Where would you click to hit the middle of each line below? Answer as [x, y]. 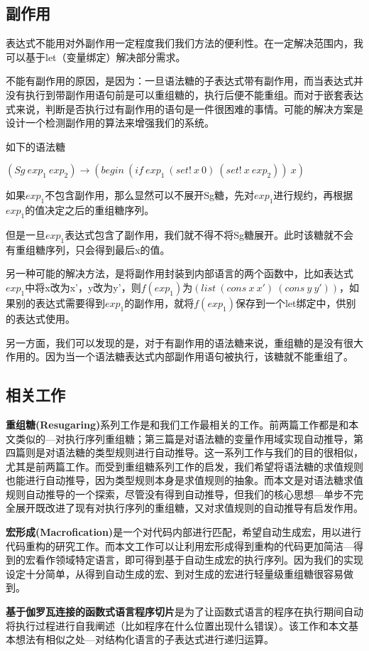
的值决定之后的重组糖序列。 [90, 210]
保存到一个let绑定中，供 [291, 302]
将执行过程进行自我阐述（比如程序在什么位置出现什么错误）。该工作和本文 [177, 625]
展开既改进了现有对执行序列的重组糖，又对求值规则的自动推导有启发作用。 [189, 508]
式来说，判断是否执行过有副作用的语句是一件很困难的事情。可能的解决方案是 [184, 108]
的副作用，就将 [159, 302]
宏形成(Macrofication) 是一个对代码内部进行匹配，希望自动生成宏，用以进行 [184, 532]
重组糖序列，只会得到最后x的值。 [93, 249]
